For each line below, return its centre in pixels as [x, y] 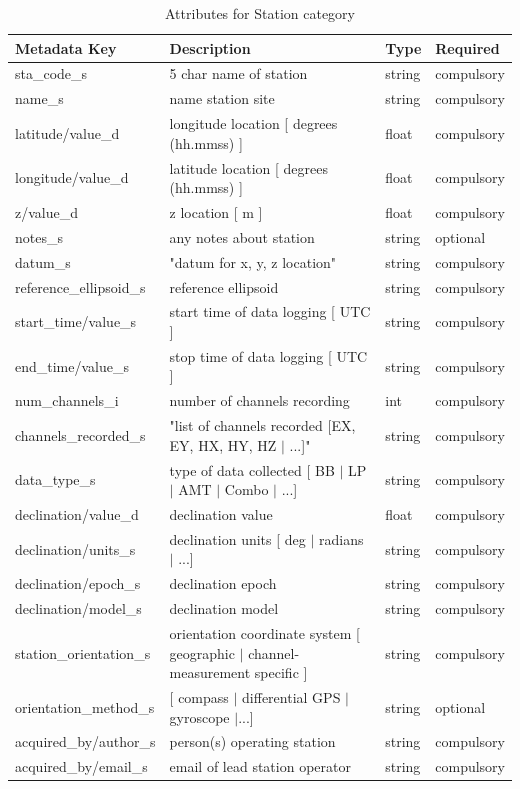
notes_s [39, 236]
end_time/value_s [72, 365]
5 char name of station [238, 73]
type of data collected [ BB [252, 469]
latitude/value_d [67, 132]
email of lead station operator [260, 766]
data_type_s [55, 479]
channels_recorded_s [80, 434]
